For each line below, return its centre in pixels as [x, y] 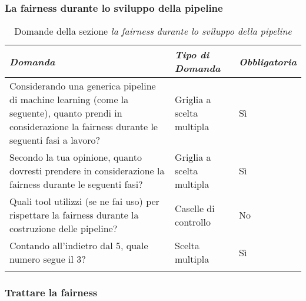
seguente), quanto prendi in [66, 113]
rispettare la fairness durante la [74, 215]
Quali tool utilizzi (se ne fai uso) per [84, 201]
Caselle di [195, 208]
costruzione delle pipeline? [64, 229]
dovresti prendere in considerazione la [87, 171]
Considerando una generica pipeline [83, 86]
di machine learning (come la [69, 100]
